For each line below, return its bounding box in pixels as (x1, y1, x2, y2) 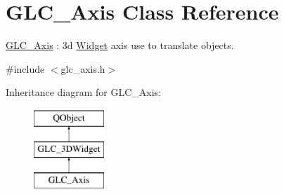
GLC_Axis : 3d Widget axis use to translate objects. (6, 38, 234, 53)
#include (6, 61, 45, 76)
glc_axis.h (60, 61, 105, 76)
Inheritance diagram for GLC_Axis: (6, 85, 162, 99)
